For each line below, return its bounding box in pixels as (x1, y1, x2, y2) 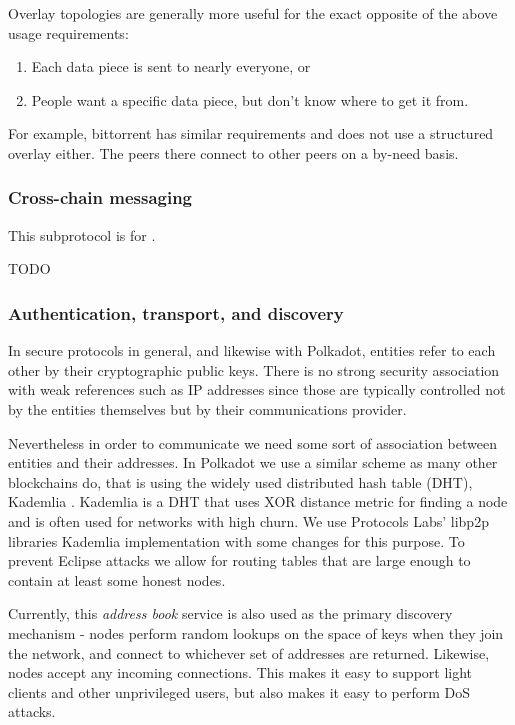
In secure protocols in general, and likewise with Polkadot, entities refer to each (8, 340, 496, 361)
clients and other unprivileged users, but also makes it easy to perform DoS (8, 681, 471, 702)
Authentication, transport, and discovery (8, 300, 344, 325)
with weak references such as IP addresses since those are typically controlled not (8, 379, 506, 400)
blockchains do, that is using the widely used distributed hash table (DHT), (8, 471, 473, 492)
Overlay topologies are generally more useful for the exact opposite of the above (8, 3, 498, 23)
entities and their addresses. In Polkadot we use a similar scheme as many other (8, 452, 498, 473)
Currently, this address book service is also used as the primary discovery (8, 603, 453, 624)
